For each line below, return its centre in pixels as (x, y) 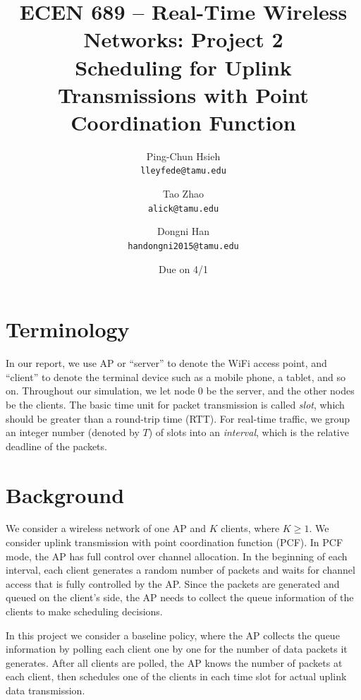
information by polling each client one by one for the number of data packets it (177, 649)
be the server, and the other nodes (280, 391)
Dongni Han (183, 231)
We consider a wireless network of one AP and (106, 528)
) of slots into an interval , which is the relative (249, 432)
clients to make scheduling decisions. (84, 611)
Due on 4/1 (183, 268)
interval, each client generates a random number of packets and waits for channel (180, 570)
